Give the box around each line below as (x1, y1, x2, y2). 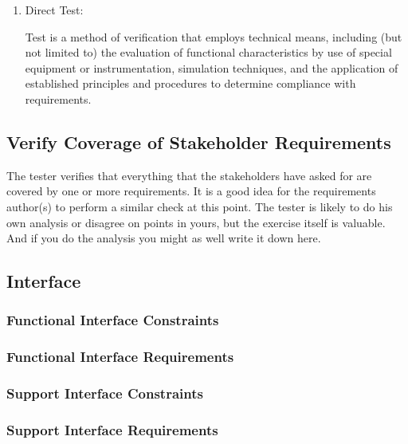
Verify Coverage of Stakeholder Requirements (6, 129, 391, 154)
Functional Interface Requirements (6, 347, 234, 367)
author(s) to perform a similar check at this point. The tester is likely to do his (6, 198, 393, 214)
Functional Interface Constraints (6, 310, 219, 330)
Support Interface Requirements (6, 419, 218, 439)
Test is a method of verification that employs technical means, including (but (25, 28, 402, 45)
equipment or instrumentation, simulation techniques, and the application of (25, 59, 398, 76)
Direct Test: (25, 2, 84, 18)
